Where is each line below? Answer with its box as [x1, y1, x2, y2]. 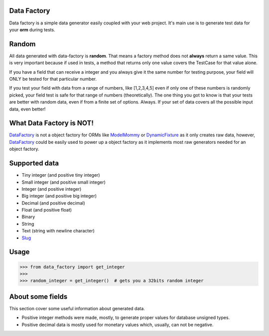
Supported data [9, 159, 59, 168]
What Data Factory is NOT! [9, 119, 94, 127]
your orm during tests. [9, 26, 55, 32]
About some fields [9, 292, 68, 301]
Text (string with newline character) [21, 228, 95, 234]
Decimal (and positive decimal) [21, 200, 86, 206]
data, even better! [9, 106, 46, 112]
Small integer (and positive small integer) [21, 179, 106, 185]
